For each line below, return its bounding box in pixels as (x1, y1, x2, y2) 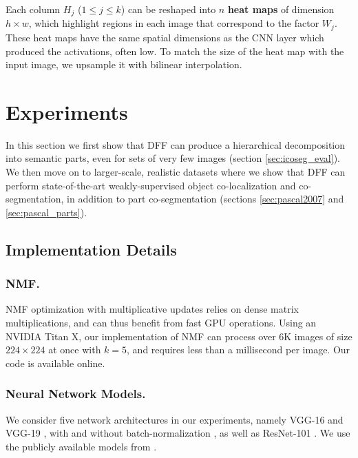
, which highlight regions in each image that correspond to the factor (28, 16, 319, 30)
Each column (6, 2, 61, 16)
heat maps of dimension (227, 2, 335, 16)
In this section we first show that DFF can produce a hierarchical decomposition (6, 137, 346, 152)
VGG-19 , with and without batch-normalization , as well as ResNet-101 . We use (6, 426, 350, 440)
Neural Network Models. (6, 385, 146, 402)
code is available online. (6, 355, 105, 370)
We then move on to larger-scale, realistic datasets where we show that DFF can (6, 165, 346, 178)
